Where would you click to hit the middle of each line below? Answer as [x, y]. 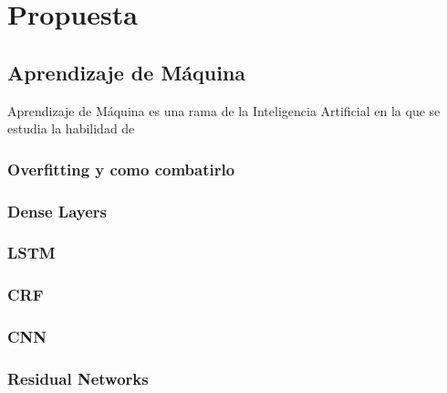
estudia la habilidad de [71, 128]
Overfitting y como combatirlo [121, 169]
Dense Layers [57, 211]
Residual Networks [78, 378]
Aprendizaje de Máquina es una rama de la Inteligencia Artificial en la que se [224, 110]
